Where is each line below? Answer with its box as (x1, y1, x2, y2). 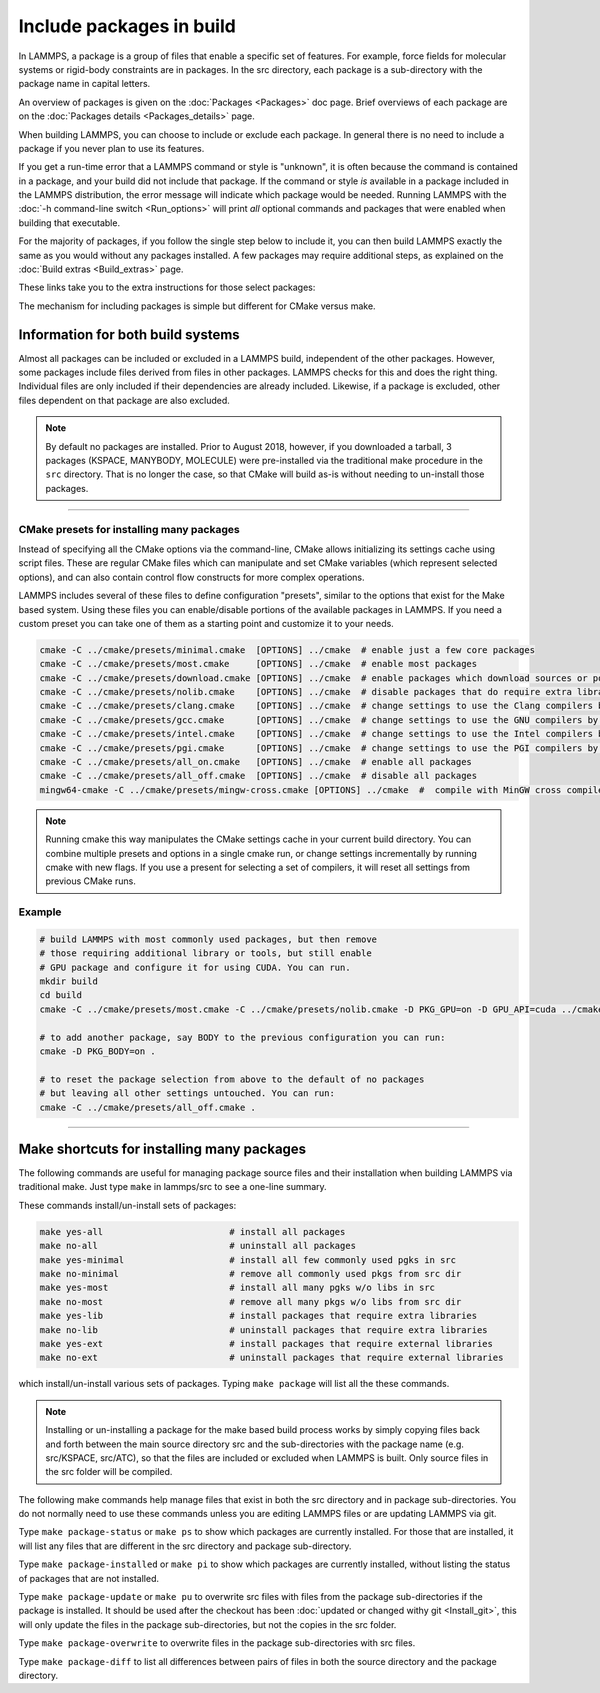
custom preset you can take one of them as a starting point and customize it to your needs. (18, 617, 394, 629)
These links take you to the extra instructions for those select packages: (18, 281, 316, 294)
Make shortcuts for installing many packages (18, 1141, 307, 1157)
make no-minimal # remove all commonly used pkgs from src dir (39, 1268, 462, 1280)
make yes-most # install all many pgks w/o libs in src (39, 1282, 435, 1294)
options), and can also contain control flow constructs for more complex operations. (18, 571, 365, 583)
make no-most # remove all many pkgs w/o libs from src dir (39, 1296, 462, 1307)
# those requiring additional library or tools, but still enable (39, 948, 372, 959)
